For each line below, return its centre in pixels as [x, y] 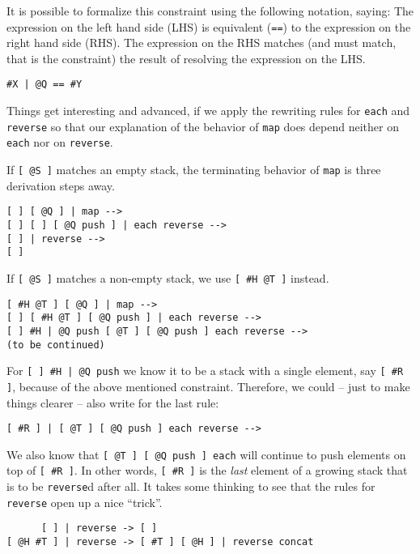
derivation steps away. [61, 185]
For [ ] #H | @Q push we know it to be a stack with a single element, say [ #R [205, 371]
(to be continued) [56, 345]
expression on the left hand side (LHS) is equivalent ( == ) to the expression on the [209, 26]
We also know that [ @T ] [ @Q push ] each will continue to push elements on [206, 454]
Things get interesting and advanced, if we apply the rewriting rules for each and [208, 111]
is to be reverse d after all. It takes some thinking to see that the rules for [191, 486]
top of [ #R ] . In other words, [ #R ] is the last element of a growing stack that [207, 470]
